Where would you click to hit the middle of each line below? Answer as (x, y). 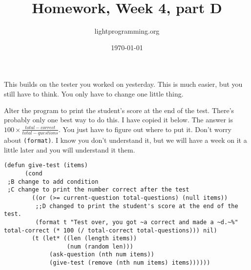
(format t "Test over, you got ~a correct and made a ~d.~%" (137, 222)
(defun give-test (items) (46, 165)
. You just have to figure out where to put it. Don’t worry (145, 129)
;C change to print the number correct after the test (98, 190)
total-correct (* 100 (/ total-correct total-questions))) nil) (111, 230)
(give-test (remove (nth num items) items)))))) (130, 263)
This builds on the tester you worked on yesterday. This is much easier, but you (123, 84)
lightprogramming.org (127, 31)
